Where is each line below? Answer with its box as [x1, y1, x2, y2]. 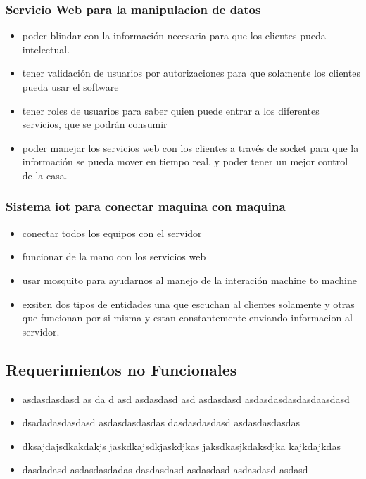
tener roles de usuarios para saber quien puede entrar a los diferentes [22, 103, 320, 117]
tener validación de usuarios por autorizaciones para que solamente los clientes [22, 65, 360, 80]
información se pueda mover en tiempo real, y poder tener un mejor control [22, 154, 348, 169]
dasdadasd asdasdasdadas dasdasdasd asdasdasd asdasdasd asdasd [22, 462, 308, 477]
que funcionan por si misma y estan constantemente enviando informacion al [22, 310, 353, 325]
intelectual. [22, 41, 70, 56]
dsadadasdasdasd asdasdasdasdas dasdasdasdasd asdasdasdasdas [22, 415, 300, 430]
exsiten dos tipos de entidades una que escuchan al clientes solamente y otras [22, 296, 355, 311]
